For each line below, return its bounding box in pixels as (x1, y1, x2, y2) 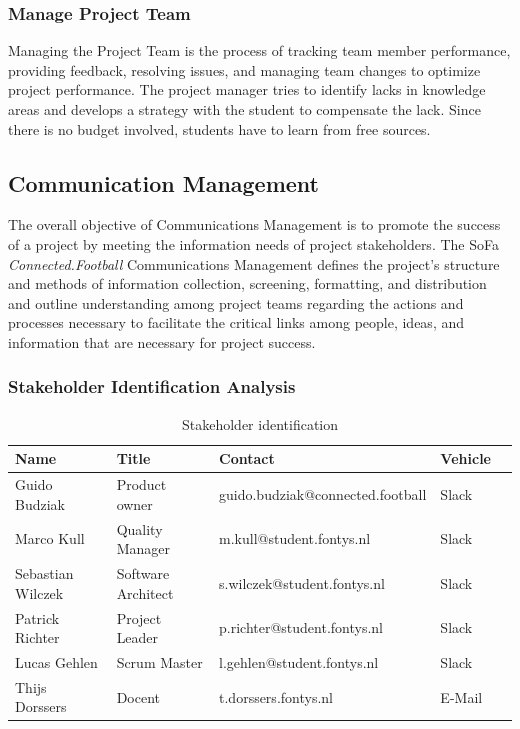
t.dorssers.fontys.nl (219, 686, 333, 707)
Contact (219, 448, 275, 469)
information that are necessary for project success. (8, 331, 316, 352)
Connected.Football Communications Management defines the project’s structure (8, 253, 500, 274)
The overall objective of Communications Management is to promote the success (8, 214, 501, 235)
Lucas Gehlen (15, 651, 98, 672)
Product (116, 474, 167, 495)
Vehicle (440, 448, 491, 469)
